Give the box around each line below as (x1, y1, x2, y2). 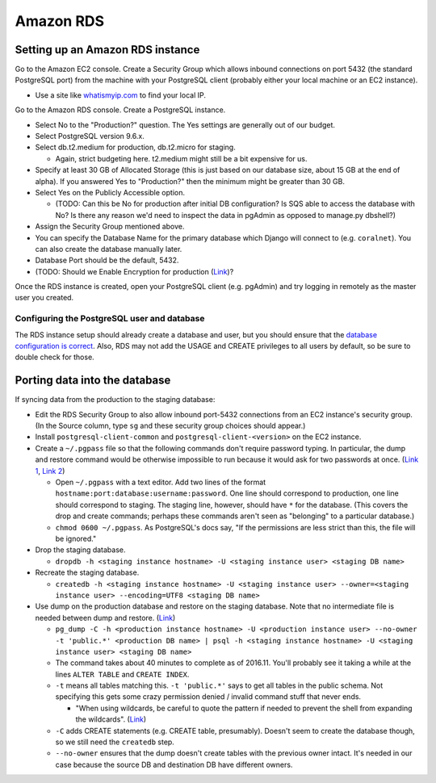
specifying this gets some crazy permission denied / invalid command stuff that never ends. (55, 692, 362, 701)
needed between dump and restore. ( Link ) (35, 613, 176, 622)
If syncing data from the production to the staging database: (15, 395, 216, 404)
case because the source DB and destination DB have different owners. (55, 760, 293, 769)
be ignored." (55, 534, 97, 543)
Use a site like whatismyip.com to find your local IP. (35, 90, 206, 100)
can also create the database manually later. (35, 244, 182, 253)
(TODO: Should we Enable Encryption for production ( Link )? (35, 266, 234, 276)
